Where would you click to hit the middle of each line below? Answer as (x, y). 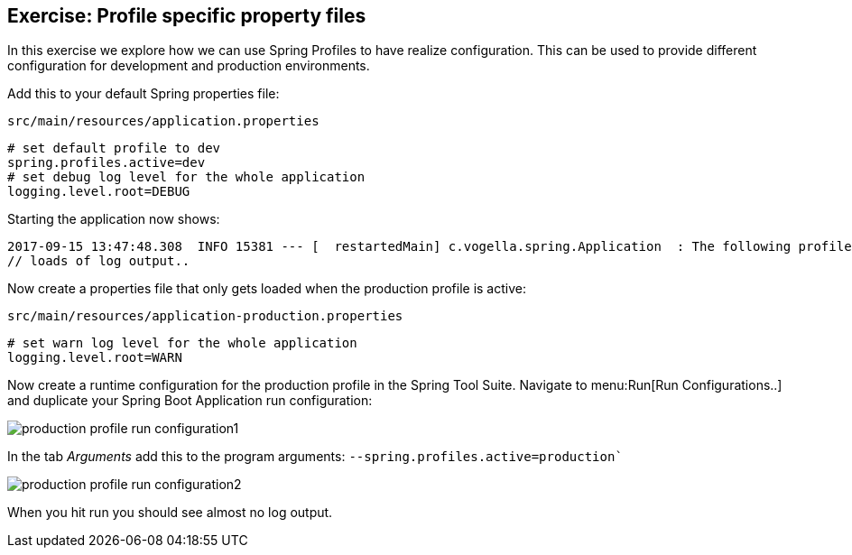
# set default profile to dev (114, 148)
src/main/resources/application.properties (163, 121)
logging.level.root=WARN (95, 358)
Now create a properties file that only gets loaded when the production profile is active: (267, 289)
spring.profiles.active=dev (106, 163)
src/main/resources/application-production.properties (205, 316)
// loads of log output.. (99, 261)
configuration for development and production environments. (189, 66)
